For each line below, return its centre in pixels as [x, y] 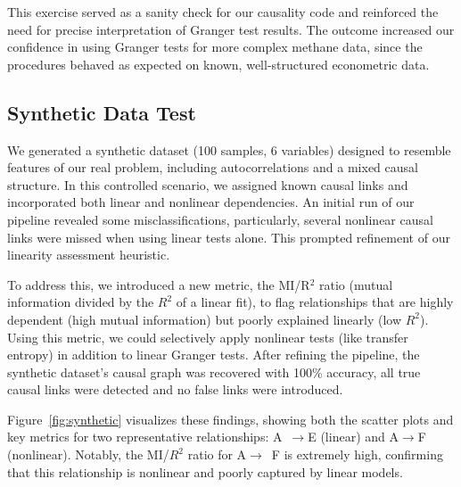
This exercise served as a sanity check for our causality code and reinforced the [223, 12]
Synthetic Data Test [102, 112]
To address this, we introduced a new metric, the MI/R [159, 284]
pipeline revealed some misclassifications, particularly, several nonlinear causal [220, 219]
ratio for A [217, 454]
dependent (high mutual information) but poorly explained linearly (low [204, 319]
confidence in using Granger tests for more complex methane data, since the [215, 47]
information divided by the [81, 302]
